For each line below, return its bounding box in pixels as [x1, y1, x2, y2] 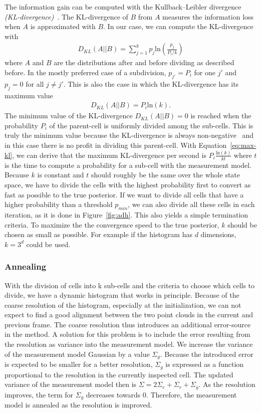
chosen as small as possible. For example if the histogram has [5, 229, 192, 240]
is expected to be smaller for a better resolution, [5, 359, 153, 369]
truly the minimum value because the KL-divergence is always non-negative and [5, 130, 254, 140]
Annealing [5, 260, 47, 273]
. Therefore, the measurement [146, 389, 237, 399]
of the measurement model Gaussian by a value [5, 348, 150, 359]
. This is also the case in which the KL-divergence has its [63, 78, 239, 89]
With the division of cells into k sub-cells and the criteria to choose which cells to [5, 280, 255, 290]
